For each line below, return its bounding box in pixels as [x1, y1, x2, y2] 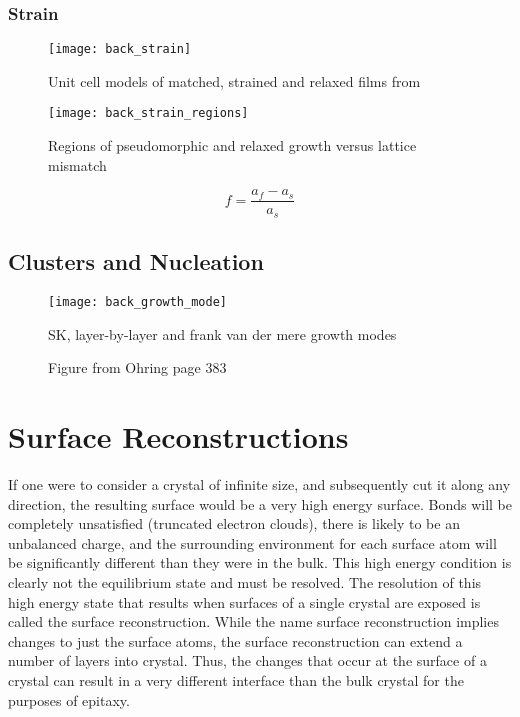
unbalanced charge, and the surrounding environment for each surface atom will [8, 532, 497, 553]
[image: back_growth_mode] [48, 295, 227, 310]
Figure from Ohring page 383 [48, 357, 227, 378]
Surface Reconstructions [8, 416, 349, 457]
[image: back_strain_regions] [48, 106, 249, 121]
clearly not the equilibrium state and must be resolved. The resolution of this [8, 571, 482, 592]
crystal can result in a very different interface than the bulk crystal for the [8, 669, 464, 690]
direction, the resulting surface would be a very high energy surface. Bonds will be [8, 493, 512, 514]
